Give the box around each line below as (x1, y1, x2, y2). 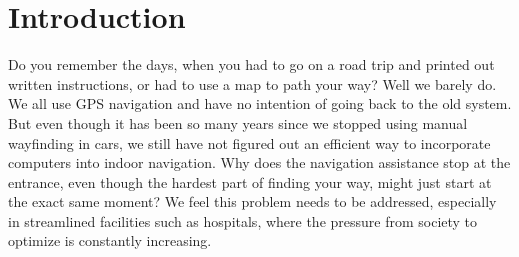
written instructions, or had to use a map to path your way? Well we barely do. (8, 73, 497, 94)
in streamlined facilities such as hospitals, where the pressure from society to (8, 210, 478, 231)
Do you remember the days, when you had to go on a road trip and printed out (8, 54, 495, 75)
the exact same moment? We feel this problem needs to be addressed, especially (8, 191, 497, 212)
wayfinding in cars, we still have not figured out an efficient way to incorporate (8, 132, 491, 153)
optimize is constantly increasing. (8, 230, 212, 251)
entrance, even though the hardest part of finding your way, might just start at (8, 171, 492, 192)
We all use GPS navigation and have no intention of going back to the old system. (8, 93, 512, 114)
